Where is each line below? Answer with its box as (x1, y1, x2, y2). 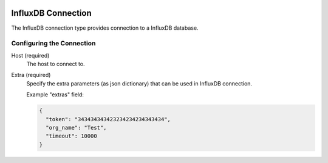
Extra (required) (11, 72, 51, 79)
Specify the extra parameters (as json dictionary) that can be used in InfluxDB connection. (26, 79, 252, 87)
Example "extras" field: (26, 91, 84, 98)
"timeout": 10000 (46, 133, 97, 139)
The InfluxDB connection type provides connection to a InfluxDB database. (11, 24, 199, 32)
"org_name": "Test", (46, 124, 107, 131)
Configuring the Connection (11, 39, 96, 48)
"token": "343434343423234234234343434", (46, 116, 171, 122)
